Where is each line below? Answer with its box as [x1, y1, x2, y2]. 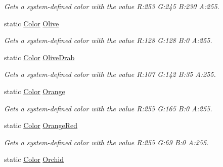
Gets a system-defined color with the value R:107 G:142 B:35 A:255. [4, 69, 216, 79]
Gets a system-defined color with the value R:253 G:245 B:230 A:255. [4, 1, 219, 11]
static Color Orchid [4, 154, 64, 164]
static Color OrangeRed [4, 120, 78, 131]
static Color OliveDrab [4, 52, 75, 62]
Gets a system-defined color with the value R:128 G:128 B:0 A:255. [4, 35, 212, 46]
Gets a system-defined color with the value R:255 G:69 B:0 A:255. [4, 137, 209, 147]
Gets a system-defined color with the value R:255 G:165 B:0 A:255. [4, 103, 212, 113]
